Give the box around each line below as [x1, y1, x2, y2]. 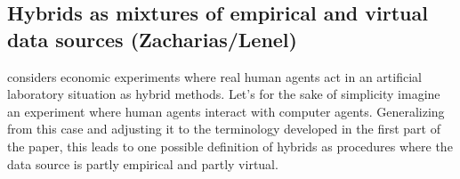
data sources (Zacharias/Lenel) [7, 25, 297, 53]
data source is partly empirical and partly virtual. [7, 154, 278, 173]
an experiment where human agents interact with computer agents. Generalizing [7, 102, 445, 120]
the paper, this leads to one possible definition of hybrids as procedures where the [7, 136, 453, 155]
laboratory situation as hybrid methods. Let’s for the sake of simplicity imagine [7, 85, 440, 103]
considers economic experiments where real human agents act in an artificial [7, 67, 422, 85]
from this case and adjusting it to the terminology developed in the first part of [7, 119, 440, 138]
